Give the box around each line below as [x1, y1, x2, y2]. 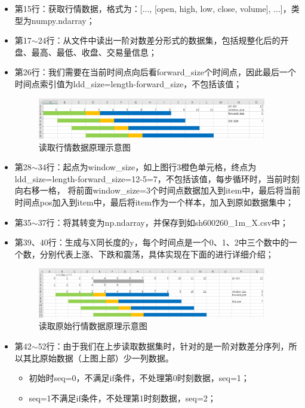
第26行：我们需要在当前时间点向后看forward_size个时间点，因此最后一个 [14, 66, 296, 78]
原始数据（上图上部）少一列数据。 [39, 351, 174, 364]
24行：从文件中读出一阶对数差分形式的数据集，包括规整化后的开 [38, 34, 289, 47]
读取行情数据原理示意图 [38, 140, 131, 153]
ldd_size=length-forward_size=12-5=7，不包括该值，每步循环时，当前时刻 [14, 172, 300, 185]
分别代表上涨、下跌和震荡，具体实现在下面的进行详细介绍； [39, 247, 274, 260]
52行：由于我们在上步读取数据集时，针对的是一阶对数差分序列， [38, 339, 289, 352]
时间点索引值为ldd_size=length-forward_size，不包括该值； [14, 77, 242, 90]
